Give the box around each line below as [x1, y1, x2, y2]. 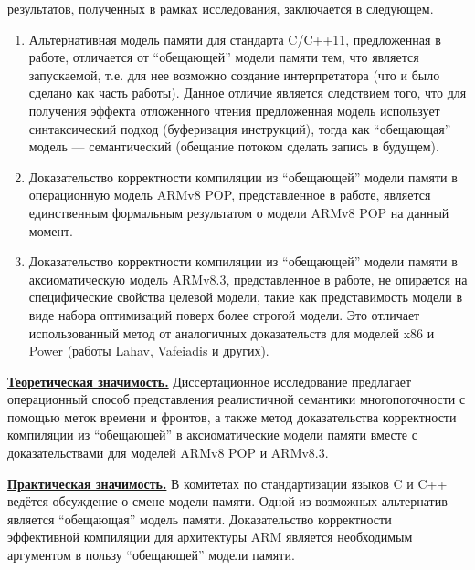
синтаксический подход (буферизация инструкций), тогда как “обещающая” [28, 119, 451, 138]
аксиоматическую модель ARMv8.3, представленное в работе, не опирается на [28, 269, 468, 288]
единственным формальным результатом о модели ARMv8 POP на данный [28, 202, 449, 222]
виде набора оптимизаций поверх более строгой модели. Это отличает [28, 305, 420, 324]
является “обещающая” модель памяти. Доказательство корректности [7, 509, 392, 528]
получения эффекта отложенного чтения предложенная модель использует [28, 100, 440, 119]
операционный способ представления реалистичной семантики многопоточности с [7, 389, 466, 409]
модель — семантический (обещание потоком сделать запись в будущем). [28, 137, 439, 156]
